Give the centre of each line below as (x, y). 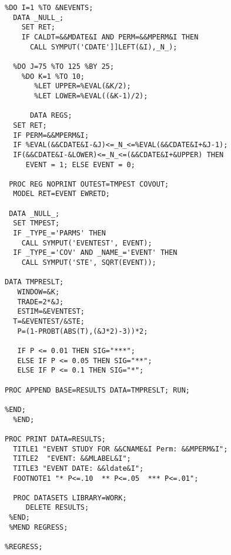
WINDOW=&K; (38, 292)
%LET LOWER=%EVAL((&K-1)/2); (91, 96)
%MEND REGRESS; (38, 527)
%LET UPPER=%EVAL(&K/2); (83, 86)
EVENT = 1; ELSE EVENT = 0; (80, 164)
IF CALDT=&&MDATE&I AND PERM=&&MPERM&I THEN (110, 37)
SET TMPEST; (36, 223)
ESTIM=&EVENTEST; (51, 312)
